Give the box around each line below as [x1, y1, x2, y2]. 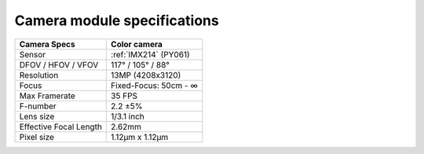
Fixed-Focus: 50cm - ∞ [111, 79, 198, 90]
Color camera [111, 38, 163, 49]
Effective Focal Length [19, 121, 102, 132]
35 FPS [111, 90, 137, 101]
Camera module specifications [14, 12, 219, 29]
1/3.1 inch [111, 111, 145, 122]
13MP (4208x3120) [111, 69, 181, 80]
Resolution [19, 69, 59, 80]
